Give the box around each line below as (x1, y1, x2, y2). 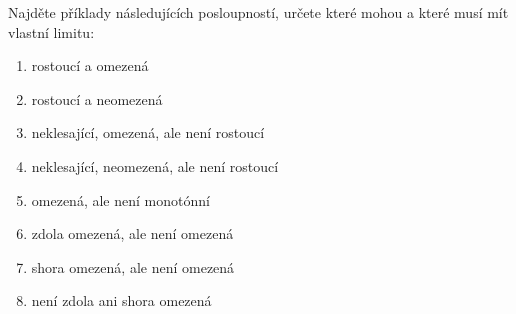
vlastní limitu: (8, 21, 95, 42)
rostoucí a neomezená (31, 88, 163, 109)
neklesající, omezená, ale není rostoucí (31, 122, 265, 143)
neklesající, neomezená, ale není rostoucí (31, 155, 279, 176)
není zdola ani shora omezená (31, 290, 212, 311)
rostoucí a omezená (31, 55, 149, 76)
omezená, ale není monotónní (31, 189, 210, 210)
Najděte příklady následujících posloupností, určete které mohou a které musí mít (8, 2, 509, 22)
